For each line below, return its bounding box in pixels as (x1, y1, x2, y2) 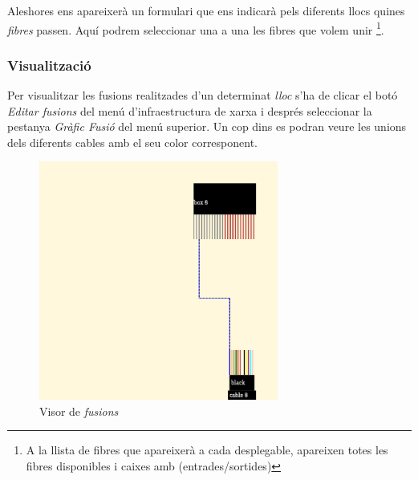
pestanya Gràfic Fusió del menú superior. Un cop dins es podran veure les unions (7, 118, 407, 135)
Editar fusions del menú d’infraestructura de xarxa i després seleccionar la (7, 102, 372, 119)
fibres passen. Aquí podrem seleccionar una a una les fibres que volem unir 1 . (7, 18, 384, 38)
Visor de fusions (39, 402, 119, 419)
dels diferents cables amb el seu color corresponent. (7, 133, 258, 150)
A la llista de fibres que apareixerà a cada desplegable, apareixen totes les (26, 441, 388, 458)
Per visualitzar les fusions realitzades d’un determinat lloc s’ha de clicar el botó (7, 87, 398, 104)
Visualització (7, 55, 91, 75)
